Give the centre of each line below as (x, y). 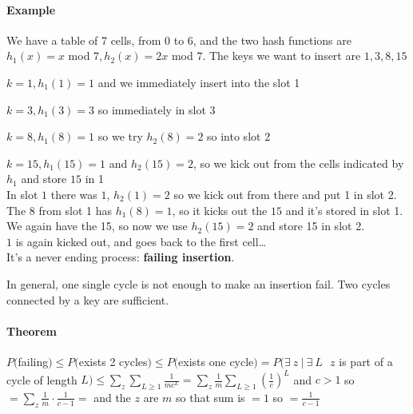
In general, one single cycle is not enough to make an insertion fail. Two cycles (199, 283)
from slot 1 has (75, 210)
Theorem (32, 330)
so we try (120, 136)
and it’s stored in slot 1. (344, 210)
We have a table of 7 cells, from (84, 40)
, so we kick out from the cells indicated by (298, 163)
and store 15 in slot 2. (311, 226)
